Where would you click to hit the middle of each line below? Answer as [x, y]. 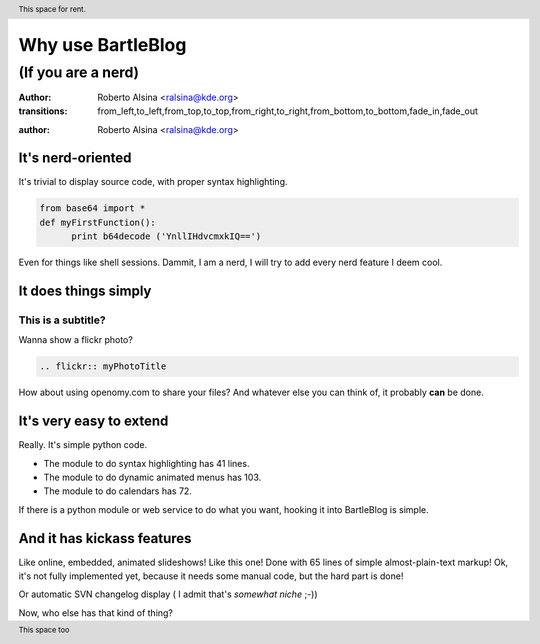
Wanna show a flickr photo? [76, 340]
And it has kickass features [105, 538]
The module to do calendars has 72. [117, 491]
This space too [44, 630]
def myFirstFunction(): [98, 222]
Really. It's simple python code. [83, 445]
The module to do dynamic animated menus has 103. [152, 477]
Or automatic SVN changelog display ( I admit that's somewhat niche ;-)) [168, 594]
